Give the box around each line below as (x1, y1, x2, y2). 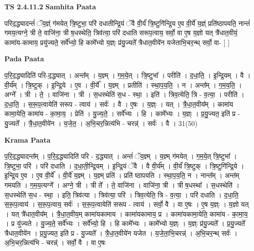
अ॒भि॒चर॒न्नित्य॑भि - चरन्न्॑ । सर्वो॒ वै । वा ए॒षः (4, 237, 106, 248)
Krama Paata (4, 134, 50, 145)
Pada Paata (4, 53, 44, 64)
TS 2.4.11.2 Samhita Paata (4, 1, 96, 11)
